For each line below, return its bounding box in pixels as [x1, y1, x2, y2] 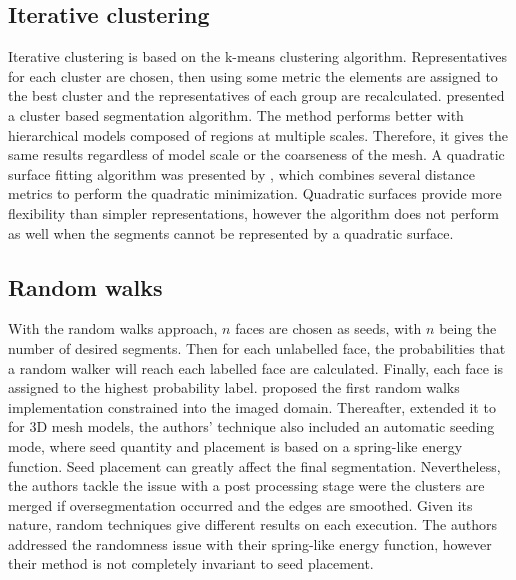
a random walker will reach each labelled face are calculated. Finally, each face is [8, 357, 504, 378]
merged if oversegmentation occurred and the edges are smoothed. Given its [8, 494, 473, 515]
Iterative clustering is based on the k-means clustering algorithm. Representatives [8, 46, 508, 67]
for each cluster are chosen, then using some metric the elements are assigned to [8, 65, 498, 86]
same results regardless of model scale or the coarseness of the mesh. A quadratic [8, 144, 505, 165]
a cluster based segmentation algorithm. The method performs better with [8, 104, 464, 125]
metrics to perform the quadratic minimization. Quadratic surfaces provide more [8, 183, 502, 204]
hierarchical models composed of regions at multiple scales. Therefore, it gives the [8, 124, 508, 145]
